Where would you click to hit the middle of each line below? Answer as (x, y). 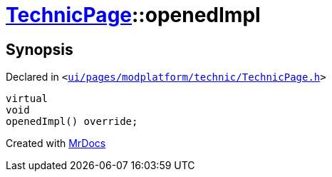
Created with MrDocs (56, 143)
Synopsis (40, 49)
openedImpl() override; (72, 122)
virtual (27, 99)
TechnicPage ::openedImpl (133, 15)
